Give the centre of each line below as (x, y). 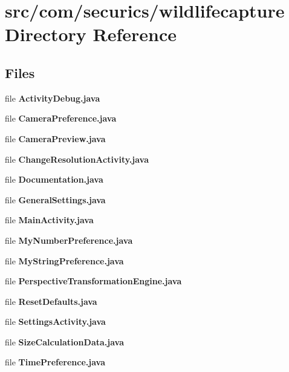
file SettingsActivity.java (55, 321)
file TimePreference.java (55, 362)
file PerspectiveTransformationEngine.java (93, 281)
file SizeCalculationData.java (64, 341)
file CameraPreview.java (55, 138)
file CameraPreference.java (61, 118)
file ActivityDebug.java (53, 98)
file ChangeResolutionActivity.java (77, 159)
